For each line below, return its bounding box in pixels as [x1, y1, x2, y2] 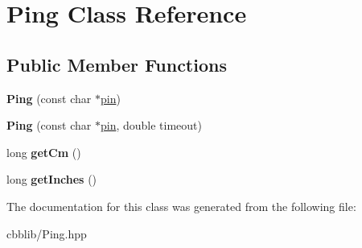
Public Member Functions [6, 52, 227, 76]
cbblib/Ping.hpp [6, 225, 87, 242]
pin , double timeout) [100, 117, 203, 134]
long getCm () [6, 143, 81, 160]
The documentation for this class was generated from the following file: [6, 197, 356, 214]
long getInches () [6, 171, 97, 188]
